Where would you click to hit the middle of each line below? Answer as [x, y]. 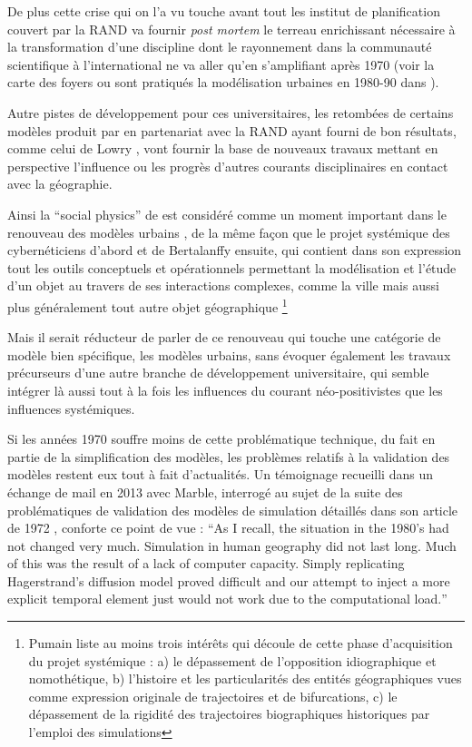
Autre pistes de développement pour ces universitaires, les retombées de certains [231, 112]
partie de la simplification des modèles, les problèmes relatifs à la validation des [229, 456]
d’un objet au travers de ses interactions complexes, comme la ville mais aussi [223, 285]
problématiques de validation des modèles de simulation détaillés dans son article [233, 510]
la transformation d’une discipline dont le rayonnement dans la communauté [220, 47]
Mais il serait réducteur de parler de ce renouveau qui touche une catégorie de [224, 337]
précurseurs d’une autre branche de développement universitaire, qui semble [218, 373]
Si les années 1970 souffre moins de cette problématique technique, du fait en [221, 439]
